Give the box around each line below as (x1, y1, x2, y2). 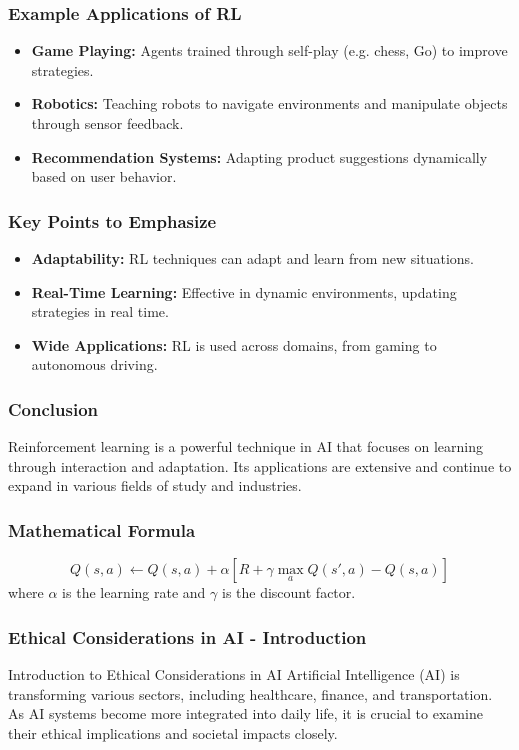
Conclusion (8, 396, 98, 421)
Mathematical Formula (8, 517, 196, 542)
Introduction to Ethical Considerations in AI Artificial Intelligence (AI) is (8, 664, 460, 684)
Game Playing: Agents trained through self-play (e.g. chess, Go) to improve (31, 40, 508, 61)
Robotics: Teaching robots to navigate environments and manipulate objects (31, 93, 508, 114)
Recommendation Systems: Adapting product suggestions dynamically (31, 146, 488, 167)
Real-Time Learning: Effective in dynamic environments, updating (31, 281, 457, 302)
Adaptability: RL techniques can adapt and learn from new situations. (31, 248, 474, 268)
